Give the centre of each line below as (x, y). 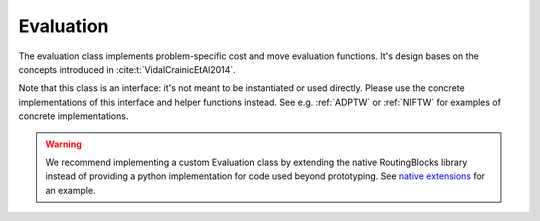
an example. (70, 190)
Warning (63, 144)
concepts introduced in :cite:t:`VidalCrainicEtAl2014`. (127, 69)
